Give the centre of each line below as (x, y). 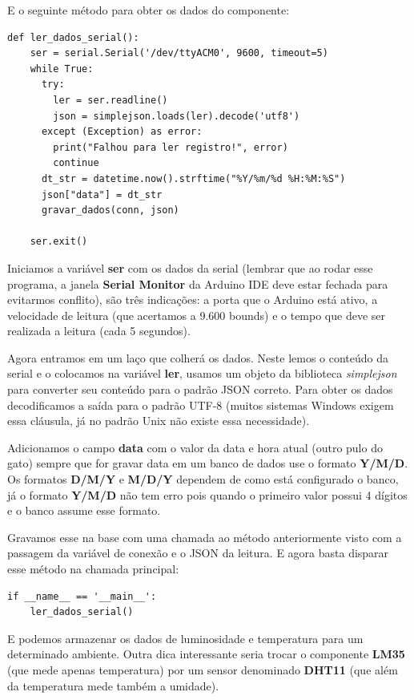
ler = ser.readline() (111, 100)
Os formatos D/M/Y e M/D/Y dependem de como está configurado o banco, (203, 479)
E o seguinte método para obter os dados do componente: (149, 10)
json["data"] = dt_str (102, 194)
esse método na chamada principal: (93, 568)
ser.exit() (59, 242)
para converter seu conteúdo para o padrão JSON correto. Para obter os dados (200, 389)
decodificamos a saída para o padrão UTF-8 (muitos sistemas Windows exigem (201, 405)
